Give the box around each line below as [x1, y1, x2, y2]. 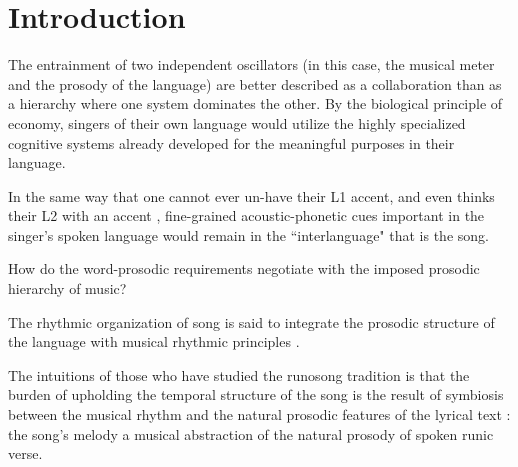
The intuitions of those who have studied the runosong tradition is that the [8, 364, 470, 385]
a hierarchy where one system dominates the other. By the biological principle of [8, 93, 503, 114]
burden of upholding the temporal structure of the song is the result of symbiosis [8, 384, 504, 405]
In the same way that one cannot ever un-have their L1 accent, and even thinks [8, 185, 495, 206]
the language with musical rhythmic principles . [8, 331, 300, 352]
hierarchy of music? [8, 278, 127, 299]
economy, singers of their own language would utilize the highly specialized [8, 112, 466, 133]
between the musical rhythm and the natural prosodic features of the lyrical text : [8, 404, 511, 425]
